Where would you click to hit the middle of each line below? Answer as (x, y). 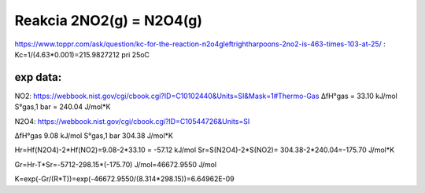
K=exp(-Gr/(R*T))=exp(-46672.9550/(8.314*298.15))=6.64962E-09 (125, 179)
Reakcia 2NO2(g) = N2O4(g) (109, 20)
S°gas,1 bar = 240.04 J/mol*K (63, 107)
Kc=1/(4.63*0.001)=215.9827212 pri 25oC (82, 54)
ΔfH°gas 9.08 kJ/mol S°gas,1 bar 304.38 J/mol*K (94, 136)
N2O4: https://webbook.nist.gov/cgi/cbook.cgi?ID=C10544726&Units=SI (132, 121)
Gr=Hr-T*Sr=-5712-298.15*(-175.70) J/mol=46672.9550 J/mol (115, 164)
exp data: (38, 77)
